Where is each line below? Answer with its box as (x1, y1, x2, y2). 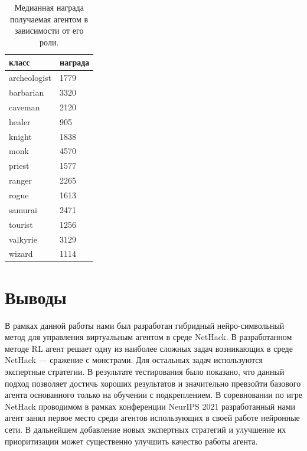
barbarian (9, 86, 44, 99)
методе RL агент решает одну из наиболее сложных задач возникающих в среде (5, 342, 293, 354)
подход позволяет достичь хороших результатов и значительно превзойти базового (5, 377, 301, 389)
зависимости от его (14, 24, 84, 37)
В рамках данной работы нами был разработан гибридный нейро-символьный (5, 319, 285, 331)
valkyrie (9, 233, 37, 245)
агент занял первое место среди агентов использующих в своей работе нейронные (5, 411, 300, 424)
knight (9, 130, 32, 142)
